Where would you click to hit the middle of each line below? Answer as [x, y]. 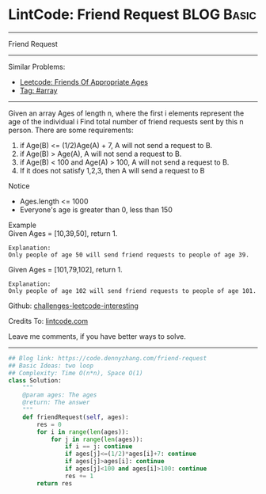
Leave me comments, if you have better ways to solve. [97, 336]
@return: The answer [56, 403]
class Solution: [35, 380]
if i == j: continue [99, 446]
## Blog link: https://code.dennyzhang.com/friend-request [108, 358]
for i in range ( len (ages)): [83, 432]
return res [55, 483]
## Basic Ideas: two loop [51, 366]
